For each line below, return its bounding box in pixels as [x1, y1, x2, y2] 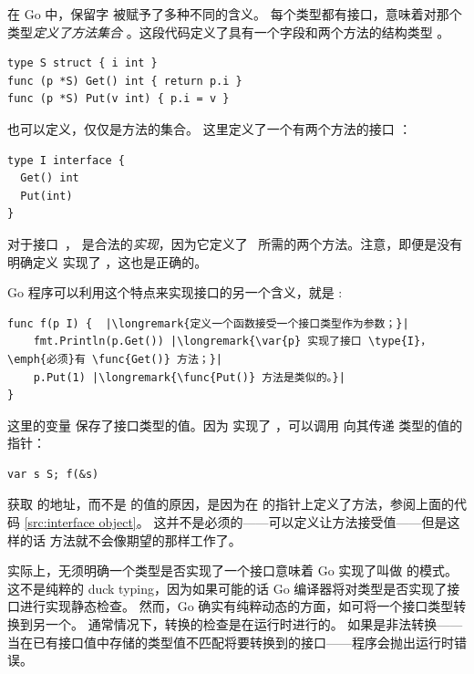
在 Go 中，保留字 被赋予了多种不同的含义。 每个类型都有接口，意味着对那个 [7, 5, 462, 23]
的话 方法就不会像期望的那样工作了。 [19, 530, 242, 549]
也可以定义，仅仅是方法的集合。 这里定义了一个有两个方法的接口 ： [7, 119, 412, 138]
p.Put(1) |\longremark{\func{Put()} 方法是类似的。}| [33, 370, 345, 384]
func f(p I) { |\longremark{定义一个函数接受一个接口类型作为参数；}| [7, 316, 409, 330]
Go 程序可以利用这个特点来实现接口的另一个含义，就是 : [7, 283, 343, 302]
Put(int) [20, 189, 73, 202]
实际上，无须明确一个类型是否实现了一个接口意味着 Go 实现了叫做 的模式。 [7, 561, 458, 580]
